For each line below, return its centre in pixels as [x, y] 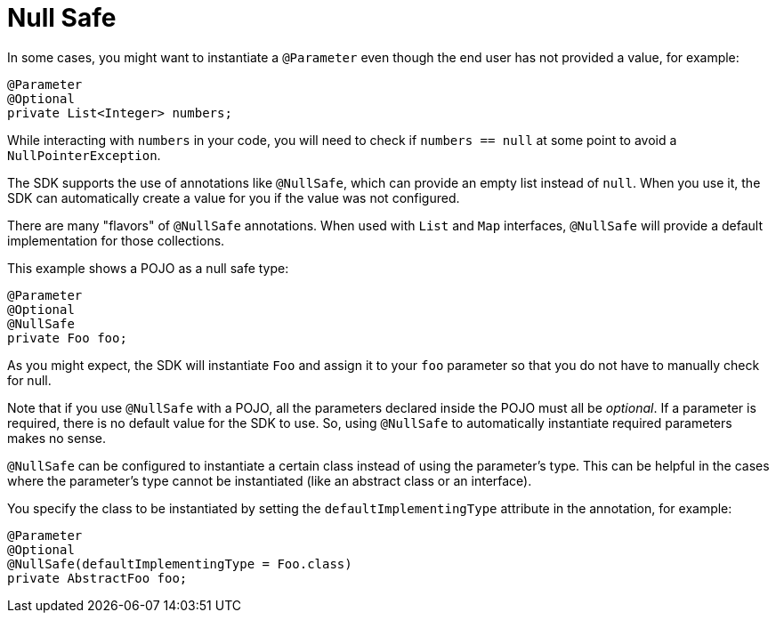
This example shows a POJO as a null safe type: [148, 268]
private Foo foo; [67, 338]
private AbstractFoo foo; [97, 578]
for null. [29, 380]
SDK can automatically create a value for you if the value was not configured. [234, 197]
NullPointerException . [84, 155]
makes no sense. [57, 438]
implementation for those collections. [116, 240]
